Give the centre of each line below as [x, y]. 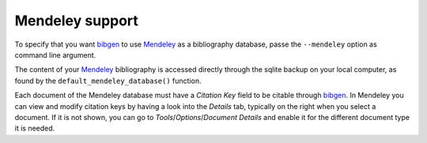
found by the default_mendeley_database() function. [108, 81]
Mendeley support [76, 21]
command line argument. [55, 55]
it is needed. [35, 128]
